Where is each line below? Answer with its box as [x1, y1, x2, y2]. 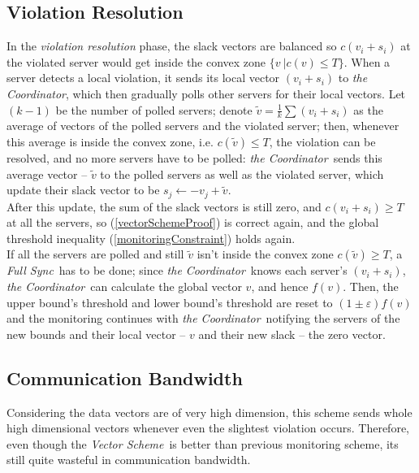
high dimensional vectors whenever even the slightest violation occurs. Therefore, [6, 419, 410, 436]
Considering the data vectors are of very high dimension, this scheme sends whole [6, 403, 413, 420]
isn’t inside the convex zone [197, 245, 334, 263]
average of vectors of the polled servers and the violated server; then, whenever [6, 117, 400, 134]
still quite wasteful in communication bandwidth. [6, 451, 251, 468]
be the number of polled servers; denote [55, 101, 253, 118]
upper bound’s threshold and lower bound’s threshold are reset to [6, 293, 333, 310]
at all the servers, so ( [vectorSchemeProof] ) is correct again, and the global [6, 214, 379, 231]
